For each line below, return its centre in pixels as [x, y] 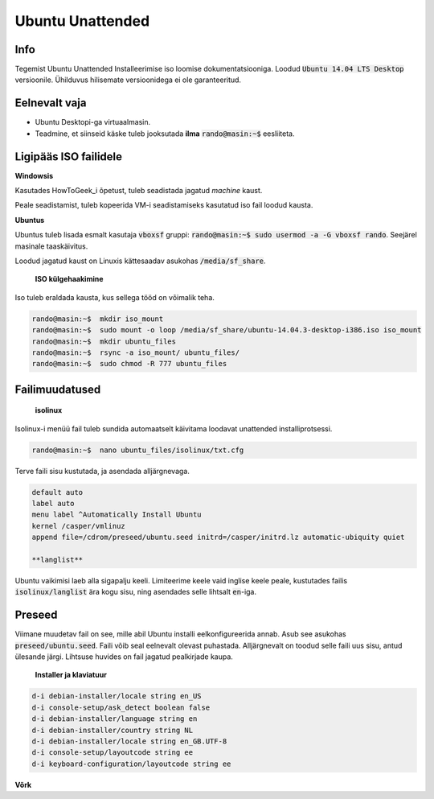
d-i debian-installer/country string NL [112, 730]
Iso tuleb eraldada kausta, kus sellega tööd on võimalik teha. [115, 297]
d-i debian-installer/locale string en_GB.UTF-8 [129, 741]
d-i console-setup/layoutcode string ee [112, 753]
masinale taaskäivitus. [51, 246]
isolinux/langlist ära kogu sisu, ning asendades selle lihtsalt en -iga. [136, 592]
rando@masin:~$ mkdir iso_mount [98, 319]
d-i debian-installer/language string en [115, 719]
